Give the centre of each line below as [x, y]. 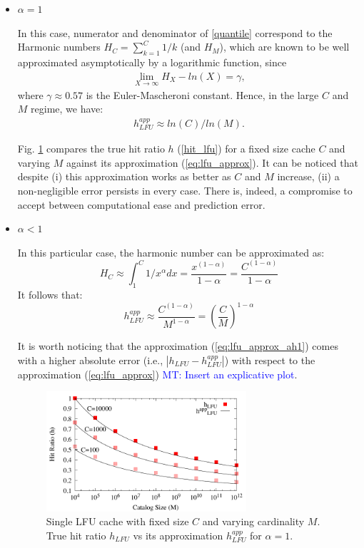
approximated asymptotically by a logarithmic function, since [152, 62]
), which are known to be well [284, 47]
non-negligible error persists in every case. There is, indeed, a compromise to [185, 191]
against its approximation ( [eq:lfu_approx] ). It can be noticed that [212, 162]
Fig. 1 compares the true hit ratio [91, 149]
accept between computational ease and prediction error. [141, 204]
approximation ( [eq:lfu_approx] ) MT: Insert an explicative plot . [157, 374]
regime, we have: [67, 109]
